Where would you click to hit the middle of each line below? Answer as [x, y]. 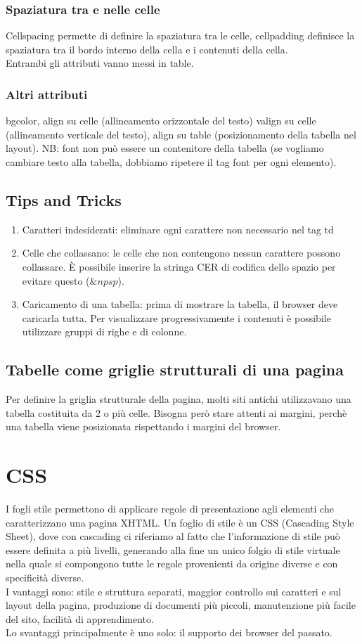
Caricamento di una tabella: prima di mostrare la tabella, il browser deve [180, 304]
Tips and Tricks [64, 199]
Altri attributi [47, 94]
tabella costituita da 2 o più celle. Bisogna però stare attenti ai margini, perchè [176, 412]
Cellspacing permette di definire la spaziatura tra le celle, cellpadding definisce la [180, 36]
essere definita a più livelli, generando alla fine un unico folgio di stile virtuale [173, 549]
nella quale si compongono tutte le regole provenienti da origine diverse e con [172, 563]
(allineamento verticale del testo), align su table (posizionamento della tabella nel [181, 134]
